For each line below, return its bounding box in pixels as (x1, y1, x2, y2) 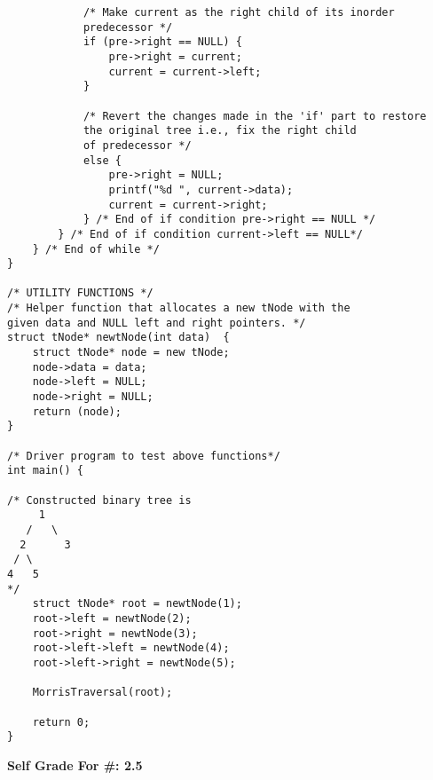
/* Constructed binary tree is (7, 493, 192, 507)
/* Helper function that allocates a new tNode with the (7, 302, 350, 315)
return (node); (32, 405, 122, 418)
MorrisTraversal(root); (32, 686, 173, 699)
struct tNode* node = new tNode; (32, 346, 230, 359)
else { (83, 154, 122, 167)
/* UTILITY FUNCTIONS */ (7, 287, 154, 300)
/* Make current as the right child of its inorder (83, 6, 395, 19)
